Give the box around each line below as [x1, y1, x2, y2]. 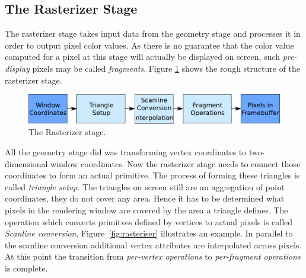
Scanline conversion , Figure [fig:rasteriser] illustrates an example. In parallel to [5, 227, 293, 239]
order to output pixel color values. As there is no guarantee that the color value [5, 39, 294, 51]
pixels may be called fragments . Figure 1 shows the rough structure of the [32, 62, 301, 74]
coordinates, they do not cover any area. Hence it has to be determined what [5, 192, 285, 204]
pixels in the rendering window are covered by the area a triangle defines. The [5, 204, 288, 216]
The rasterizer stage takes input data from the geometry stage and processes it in [5, 27, 301, 40]
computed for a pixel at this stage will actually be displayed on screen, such [5, 50, 280, 63]
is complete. [5, 261, 48, 274]
